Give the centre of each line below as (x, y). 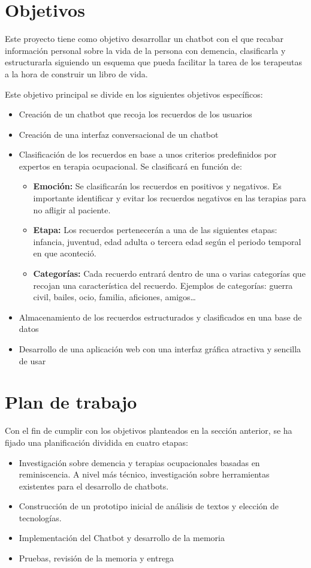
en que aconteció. (65, 253)
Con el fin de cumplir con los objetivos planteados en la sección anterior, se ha (149, 430)
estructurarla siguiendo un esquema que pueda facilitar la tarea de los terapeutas (154, 62)
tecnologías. (40, 517)
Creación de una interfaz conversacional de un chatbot (119, 134)
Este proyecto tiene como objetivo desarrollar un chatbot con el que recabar (144, 39)
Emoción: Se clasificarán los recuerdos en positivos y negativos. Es (157, 186)
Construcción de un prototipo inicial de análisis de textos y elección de (149, 506)
